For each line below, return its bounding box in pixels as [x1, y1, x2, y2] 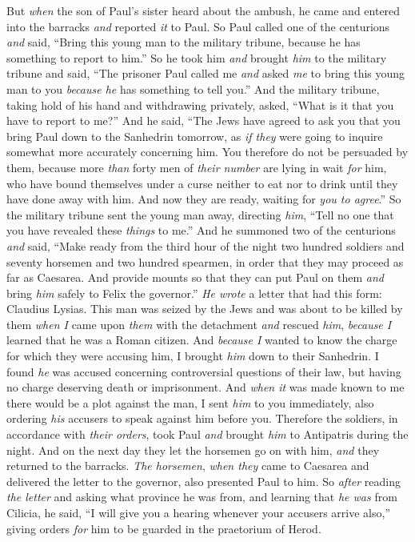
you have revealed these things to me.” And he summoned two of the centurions [6, 222, 396, 239]
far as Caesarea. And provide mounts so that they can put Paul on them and [6, 269, 384, 286]
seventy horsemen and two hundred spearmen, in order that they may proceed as [6, 253, 404, 270]
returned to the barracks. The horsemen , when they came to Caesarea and [6, 457, 369, 474]
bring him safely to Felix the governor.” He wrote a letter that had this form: [6, 284, 382, 301]
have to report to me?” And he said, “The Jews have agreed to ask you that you [6, 112, 401, 129]
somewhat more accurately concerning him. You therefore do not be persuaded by [6, 143, 409, 160]
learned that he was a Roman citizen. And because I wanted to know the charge [6, 331, 397, 348]
